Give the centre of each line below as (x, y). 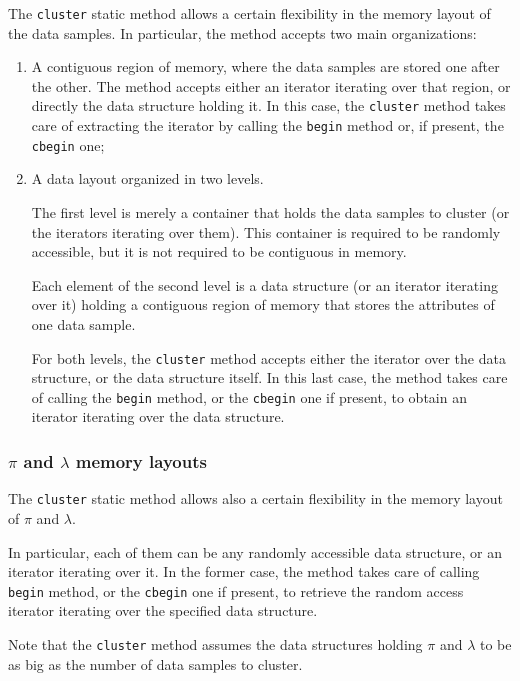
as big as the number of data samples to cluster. (155, 663)
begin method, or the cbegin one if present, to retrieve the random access (236, 590)
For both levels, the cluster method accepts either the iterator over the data (268, 357)
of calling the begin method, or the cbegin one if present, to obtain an (249, 396)
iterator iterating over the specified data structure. (163, 610)
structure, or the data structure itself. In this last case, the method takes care (269, 377)
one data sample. (83, 323)
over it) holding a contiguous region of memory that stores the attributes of (263, 304)
